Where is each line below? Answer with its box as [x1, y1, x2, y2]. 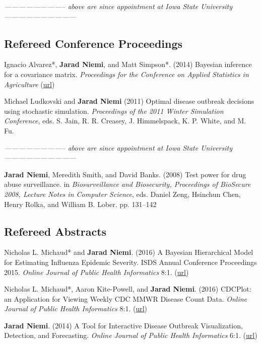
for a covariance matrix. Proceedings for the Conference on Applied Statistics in [4, 68, 249, 79]
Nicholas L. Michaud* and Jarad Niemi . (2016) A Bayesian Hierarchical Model [4, 247, 253, 257]
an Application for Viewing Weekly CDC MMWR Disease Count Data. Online [4, 293, 247, 304]
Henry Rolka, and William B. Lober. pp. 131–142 [4, 198, 157, 209]
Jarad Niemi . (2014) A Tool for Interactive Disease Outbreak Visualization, [4, 320, 243, 330]
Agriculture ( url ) [4, 79, 55, 89]
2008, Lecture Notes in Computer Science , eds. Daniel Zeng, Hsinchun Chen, [4, 188, 241, 199]
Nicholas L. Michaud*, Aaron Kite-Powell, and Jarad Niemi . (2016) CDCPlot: [4, 284, 251, 294]
